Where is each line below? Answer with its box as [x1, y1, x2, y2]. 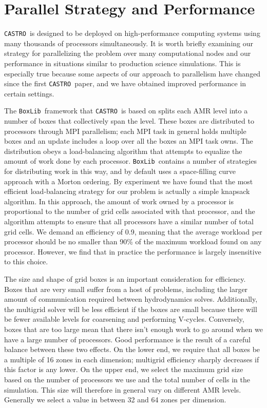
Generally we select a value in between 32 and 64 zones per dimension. [4, 394, 226, 405]
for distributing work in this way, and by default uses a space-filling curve [4, 166, 236, 177]
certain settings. [4, 88, 54, 99]
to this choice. [4, 256, 48, 267]
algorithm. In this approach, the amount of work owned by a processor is [4, 196, 234, 206]
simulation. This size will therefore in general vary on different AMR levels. [4, 384, 241, 395]
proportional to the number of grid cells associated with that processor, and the [4, 206, 255, 217]
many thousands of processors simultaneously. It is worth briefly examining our [4, 37, 253, 48]
